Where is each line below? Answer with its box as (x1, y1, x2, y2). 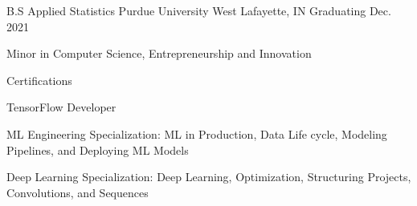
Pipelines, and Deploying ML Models (6, 141, 189, 158)
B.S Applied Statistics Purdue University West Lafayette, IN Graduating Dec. (6, 2, 391, 18)
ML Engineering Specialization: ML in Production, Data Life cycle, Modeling (6, 125, 387, 142)
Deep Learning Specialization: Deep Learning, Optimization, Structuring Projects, (6, 168, 411, 185)
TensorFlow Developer (6, 99, 117, 115)
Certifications (6, 71, 72, 88)
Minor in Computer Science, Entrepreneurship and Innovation (6, 45, 312, 62)
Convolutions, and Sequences (6, 184, 149, 200)
